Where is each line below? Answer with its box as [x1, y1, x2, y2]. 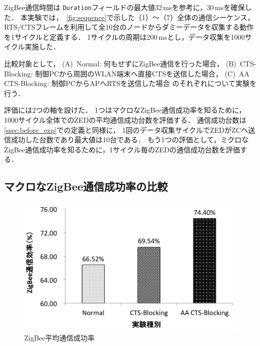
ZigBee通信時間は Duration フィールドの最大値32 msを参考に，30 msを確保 [4, 2, 245, 12]
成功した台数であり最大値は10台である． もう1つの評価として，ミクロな [11, 134, 249, 145]
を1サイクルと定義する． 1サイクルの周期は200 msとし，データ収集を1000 [4, 31, 245, 42]
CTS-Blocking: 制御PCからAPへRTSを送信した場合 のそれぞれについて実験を [4, 78, 257, 89]
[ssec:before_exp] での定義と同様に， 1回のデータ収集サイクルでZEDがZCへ [4, 124, 248, 135]
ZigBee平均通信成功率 [24, 332, 95, 342]
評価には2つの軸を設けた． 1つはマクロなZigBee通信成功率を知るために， [4, 105, 246, 115]
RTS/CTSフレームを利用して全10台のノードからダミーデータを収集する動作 [4, 22, 254, 32]
